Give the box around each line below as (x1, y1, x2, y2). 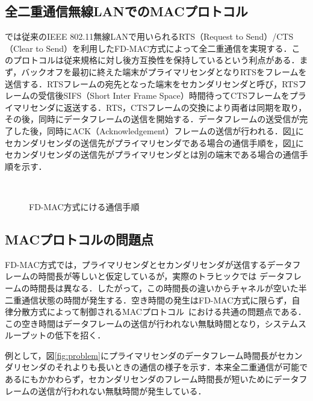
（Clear (5, 42, 33, 54)
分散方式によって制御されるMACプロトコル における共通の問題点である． (13, 305, 306, 318)
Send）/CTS (246, 30, 294, 43)
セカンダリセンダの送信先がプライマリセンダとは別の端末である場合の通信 (5, 148, 300, 161)
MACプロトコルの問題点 (5, 229, 153, 248)
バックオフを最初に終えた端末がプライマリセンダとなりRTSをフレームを (21, 65, 307, 78)
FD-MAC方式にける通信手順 (29, 200, 140, 213)
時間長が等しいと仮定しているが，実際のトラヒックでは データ (38, 270, 285, 282)
